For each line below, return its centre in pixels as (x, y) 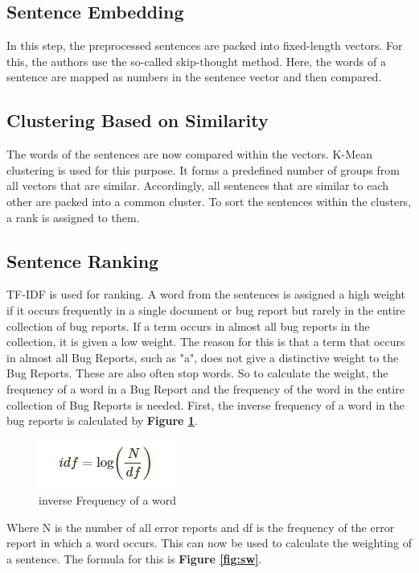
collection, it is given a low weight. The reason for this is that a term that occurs (206, 342)
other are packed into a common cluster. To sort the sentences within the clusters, (209, 201)
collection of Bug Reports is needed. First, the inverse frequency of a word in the (205, 404)
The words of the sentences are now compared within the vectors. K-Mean (190, 154)
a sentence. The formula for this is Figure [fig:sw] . (134, 559)
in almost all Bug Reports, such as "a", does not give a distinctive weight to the (203, 357)
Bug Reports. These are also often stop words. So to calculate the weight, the (197, 373)
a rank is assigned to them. (73, 217)
